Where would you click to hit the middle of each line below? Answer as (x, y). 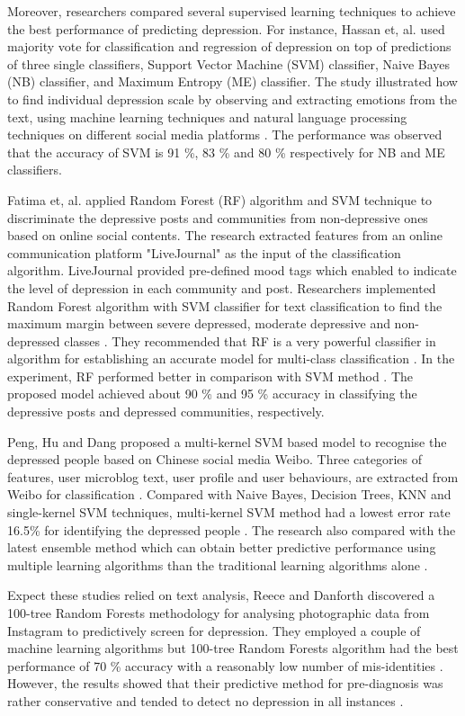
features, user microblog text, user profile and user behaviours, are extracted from (233, 476)
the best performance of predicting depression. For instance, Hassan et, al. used (226, 28)
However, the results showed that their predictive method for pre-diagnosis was (225, 683)
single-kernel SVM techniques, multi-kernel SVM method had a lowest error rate (229, 512)
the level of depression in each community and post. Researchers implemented (222, 287)
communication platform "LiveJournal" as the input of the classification (204, 252)
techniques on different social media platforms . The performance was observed (225, 134)
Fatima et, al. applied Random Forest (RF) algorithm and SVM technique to (220, 199)
